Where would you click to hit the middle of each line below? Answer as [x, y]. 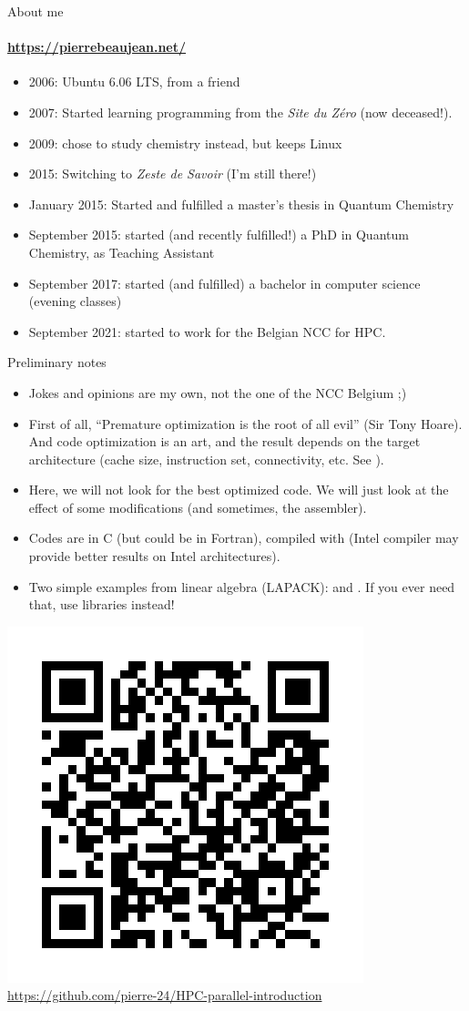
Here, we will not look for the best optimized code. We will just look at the [239, 490]
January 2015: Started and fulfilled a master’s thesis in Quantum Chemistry [241, 204]
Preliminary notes [57, 362]
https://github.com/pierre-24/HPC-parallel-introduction [165, 995]
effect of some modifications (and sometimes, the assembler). [198, 507]
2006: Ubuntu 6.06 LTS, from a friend [134, 82]
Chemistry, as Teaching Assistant [122, 252]
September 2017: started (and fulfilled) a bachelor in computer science [224, 283]
